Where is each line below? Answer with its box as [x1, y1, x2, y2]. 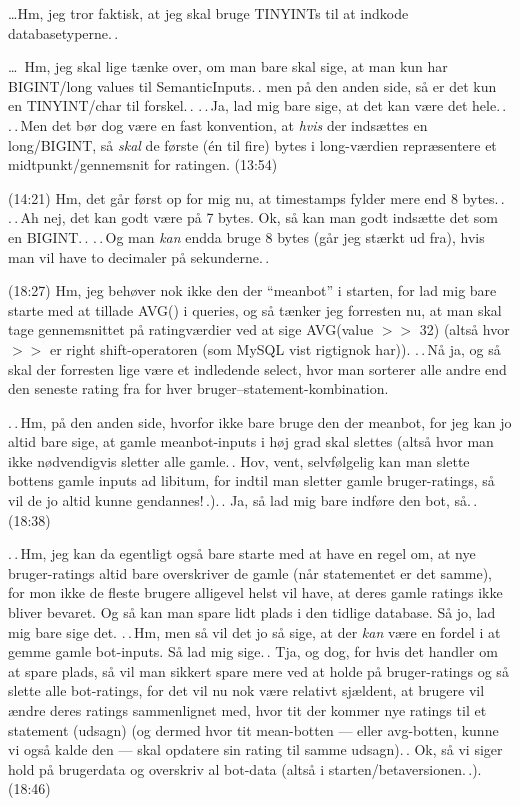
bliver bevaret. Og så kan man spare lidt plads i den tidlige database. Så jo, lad [8, 602, 496, 623]
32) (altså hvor [419, 319, 510, 340]
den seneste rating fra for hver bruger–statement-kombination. [8, 378, 389, 399]
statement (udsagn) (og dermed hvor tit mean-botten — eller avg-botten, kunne [8, 719, 499, 740]
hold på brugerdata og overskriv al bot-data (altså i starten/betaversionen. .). [8, 758, 482, 779]
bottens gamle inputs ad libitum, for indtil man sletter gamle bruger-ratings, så [8, 470, 495, 491]
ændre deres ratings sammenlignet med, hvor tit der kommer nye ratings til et [8, 700, 487, 720]
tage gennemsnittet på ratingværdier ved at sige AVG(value [8, 319, 374, 340]
